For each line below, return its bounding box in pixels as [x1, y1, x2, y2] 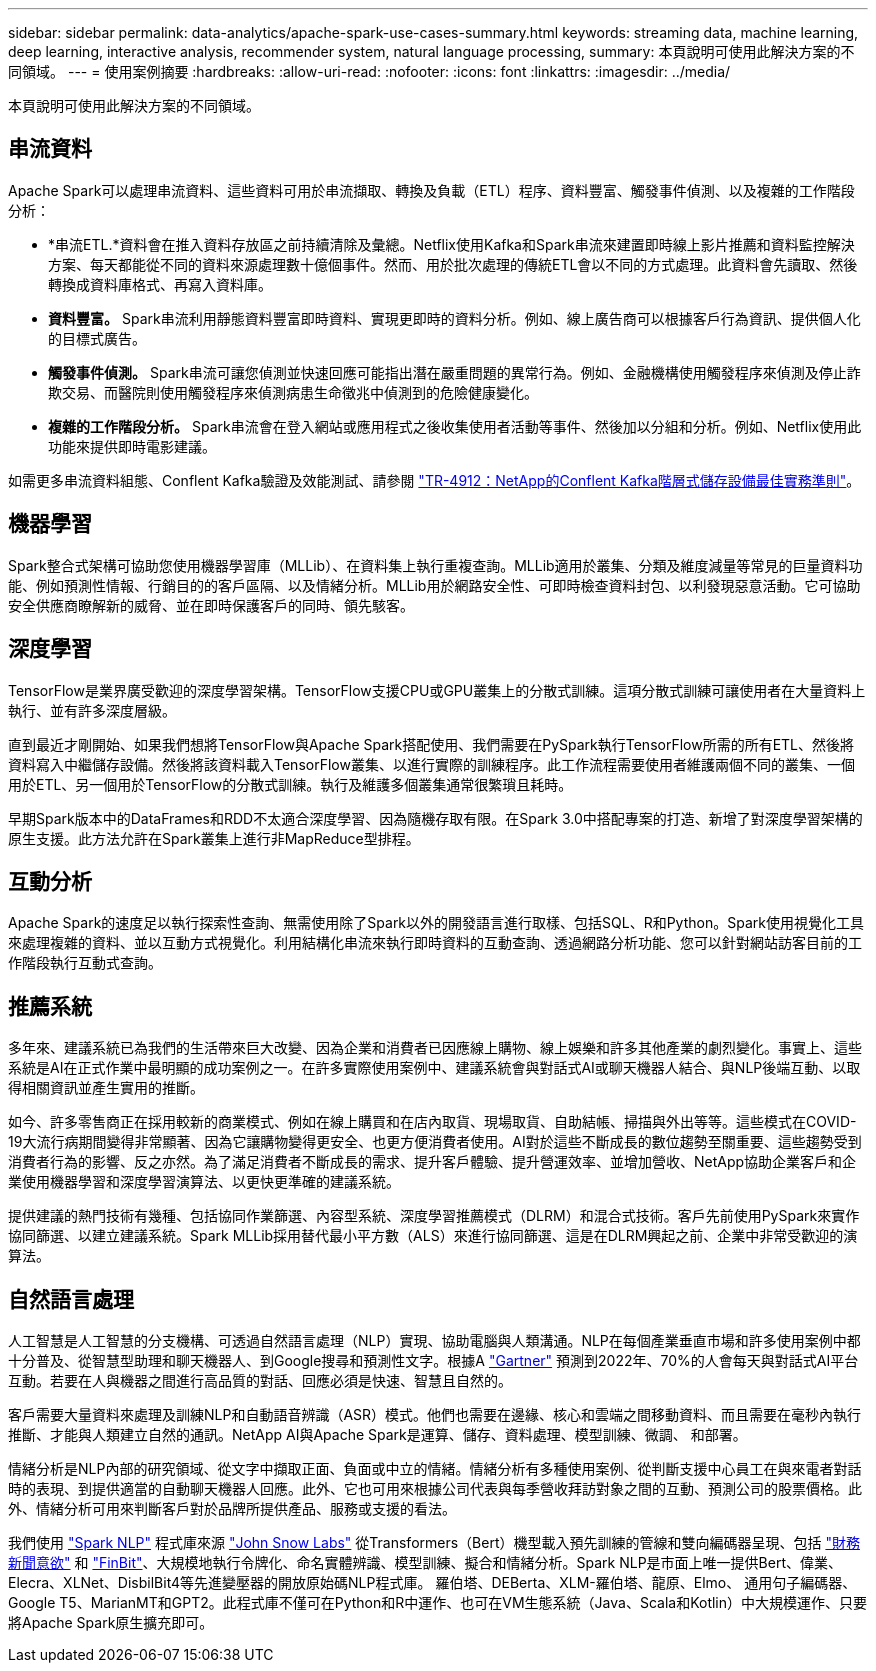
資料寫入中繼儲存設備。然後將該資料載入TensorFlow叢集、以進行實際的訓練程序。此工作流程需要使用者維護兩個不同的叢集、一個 [8, 755, 855, 773]
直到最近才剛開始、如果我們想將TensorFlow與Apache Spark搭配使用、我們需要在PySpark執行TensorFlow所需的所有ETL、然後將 [8, 735, 855, 753]
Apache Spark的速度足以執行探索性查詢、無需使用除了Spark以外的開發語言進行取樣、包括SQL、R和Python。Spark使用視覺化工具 [8, 914, 864, 932]
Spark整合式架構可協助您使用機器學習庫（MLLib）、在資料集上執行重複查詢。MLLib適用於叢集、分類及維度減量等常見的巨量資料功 [8, 556, 863, 574]
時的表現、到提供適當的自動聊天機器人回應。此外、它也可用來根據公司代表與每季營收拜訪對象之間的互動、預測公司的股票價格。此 [8, 1480, 862, 1498]
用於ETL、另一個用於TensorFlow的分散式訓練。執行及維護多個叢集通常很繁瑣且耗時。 [8, 775, 573, 793]
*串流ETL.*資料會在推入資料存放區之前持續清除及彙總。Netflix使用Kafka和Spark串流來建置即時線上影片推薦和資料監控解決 [48, 235, 855, 253]
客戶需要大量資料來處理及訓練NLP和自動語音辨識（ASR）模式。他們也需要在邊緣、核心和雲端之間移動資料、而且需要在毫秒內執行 [8, 1406, 862, 1424]
